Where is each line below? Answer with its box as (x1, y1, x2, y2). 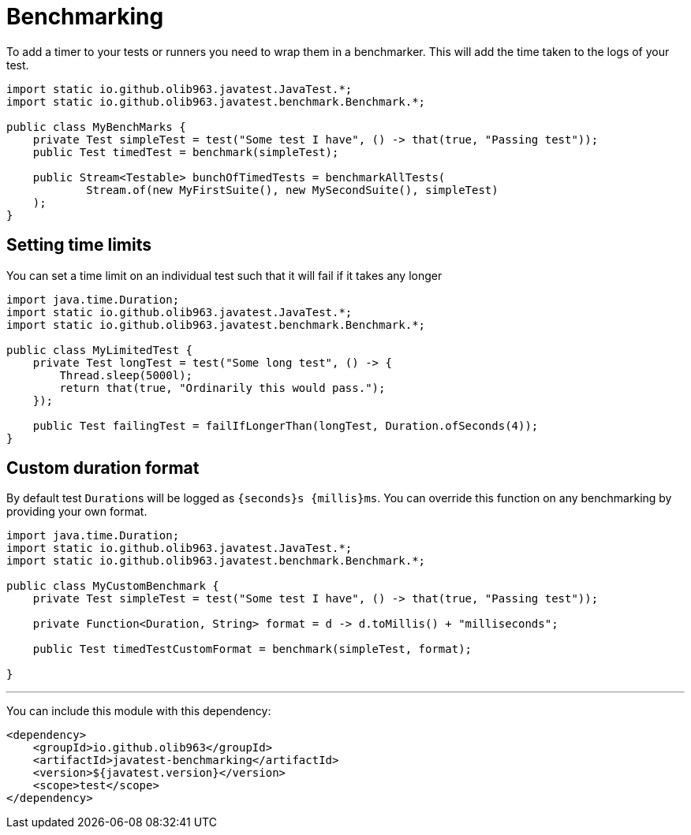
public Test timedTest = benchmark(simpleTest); (32, 145, 339, 158)
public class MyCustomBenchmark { (6, 580, 219, 593)
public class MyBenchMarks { (6, 120, 186, 133)
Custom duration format (6, 458, 200, 479)
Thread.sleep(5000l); (59, 368, 193, 382)
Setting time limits (6, 235, 151, 255)
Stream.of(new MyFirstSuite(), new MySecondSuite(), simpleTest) (86, 183, 499, 196)
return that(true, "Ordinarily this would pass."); (59, 381, 386, 394)
